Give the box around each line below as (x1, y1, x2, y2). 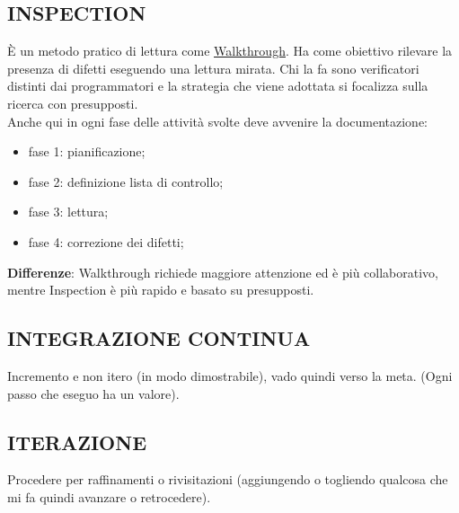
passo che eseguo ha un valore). (7, 384, 180, 402)
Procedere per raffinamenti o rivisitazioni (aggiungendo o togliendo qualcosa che (7, 470, 448, 489)
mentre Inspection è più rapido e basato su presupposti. (7, 280, 314, 299)
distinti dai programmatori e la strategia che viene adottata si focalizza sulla (7, 76, 428, 95)
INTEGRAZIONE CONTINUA (7, 324, 311, 352)
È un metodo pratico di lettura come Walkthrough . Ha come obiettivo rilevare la (7, 41, 453, 60)
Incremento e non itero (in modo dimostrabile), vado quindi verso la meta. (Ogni (7, 366, 453, 385)
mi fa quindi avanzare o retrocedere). (7, 487, 211, 506)
